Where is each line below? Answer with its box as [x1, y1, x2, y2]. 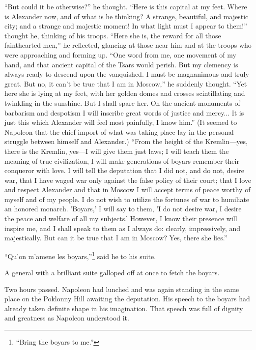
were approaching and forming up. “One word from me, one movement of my [4, 49, 236, 59]
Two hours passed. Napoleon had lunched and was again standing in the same [4, 284, 239, 294]
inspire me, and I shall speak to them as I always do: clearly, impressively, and [4, 223, 241, 233]
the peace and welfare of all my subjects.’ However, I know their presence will [4, 213, 237, 224]
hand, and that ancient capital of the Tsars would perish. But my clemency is [4, 59, 238, 69]
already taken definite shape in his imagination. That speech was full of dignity [4, 303, 243, 313]
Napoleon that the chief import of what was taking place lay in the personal [4, 126, 234, 137]
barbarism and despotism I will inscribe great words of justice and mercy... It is [4, 107, 244, 117]
